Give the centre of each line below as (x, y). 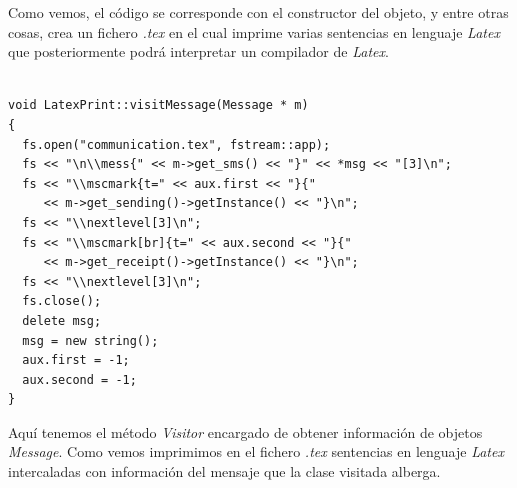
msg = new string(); (90, 340)
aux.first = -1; (76, 360)
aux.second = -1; (79, 379)
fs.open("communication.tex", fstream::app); (176, 144)
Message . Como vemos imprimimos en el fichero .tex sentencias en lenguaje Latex (256, 451)
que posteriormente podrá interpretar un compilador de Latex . (198, 51)
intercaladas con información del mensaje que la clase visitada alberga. (224, 471)
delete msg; (62, 320)
